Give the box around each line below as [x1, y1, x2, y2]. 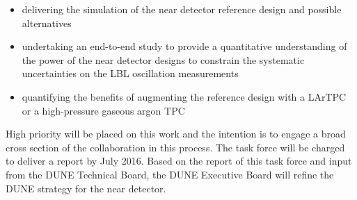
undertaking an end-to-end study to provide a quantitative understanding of [22, 39, 347, 53]
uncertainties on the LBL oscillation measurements [22, 66, 239, 81]
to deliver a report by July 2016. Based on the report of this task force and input [6, 153, 352, 168]
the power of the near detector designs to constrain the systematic [22, 52, 305, 67]
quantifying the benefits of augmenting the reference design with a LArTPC [22, 89, 347, 103]
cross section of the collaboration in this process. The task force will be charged [6, 140, 345, 154]
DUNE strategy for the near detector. [6, 181, 166, 195]
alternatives [22, 15, 72, 30]
